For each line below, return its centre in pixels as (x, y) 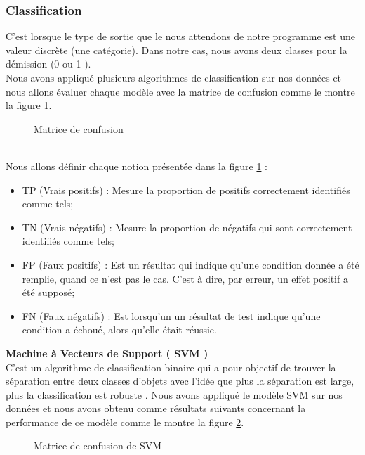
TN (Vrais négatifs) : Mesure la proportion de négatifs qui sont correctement (187, 227)
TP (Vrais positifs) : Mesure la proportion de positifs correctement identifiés (186, 190)
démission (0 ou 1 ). (48, 64)
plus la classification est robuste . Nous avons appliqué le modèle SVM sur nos (174, 394)
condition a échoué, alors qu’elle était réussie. (119, 329)
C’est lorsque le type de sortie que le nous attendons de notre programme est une (180, 36)
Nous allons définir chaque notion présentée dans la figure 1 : (137, 166)
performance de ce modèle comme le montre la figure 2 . (125, 422)
